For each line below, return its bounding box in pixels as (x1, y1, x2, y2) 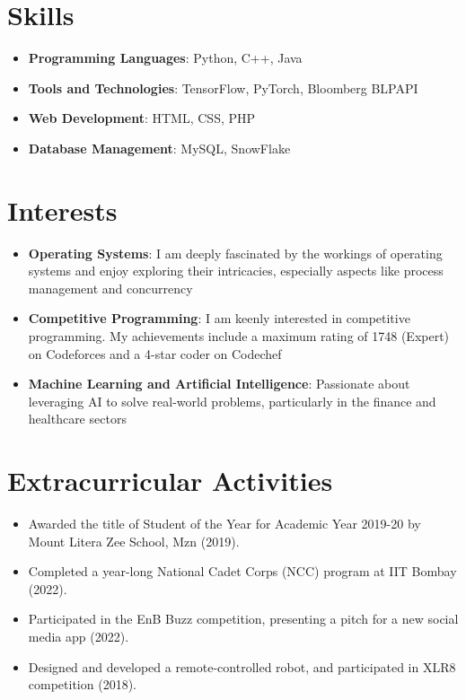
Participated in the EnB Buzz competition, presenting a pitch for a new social (28, 609, 459, 628)
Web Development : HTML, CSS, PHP (28, 109, 256, 127)
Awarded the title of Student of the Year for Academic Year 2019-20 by (28, 514, 421, 533)
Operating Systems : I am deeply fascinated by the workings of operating (28, 243, 443, 262)
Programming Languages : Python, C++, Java (28, 48, 303, 67)
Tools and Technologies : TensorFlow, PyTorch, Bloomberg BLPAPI (28, 78, 418, 97)
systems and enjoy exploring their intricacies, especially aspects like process (28, 261, 444, 280)
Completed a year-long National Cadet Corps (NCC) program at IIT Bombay (28, 562, 457, 581)
